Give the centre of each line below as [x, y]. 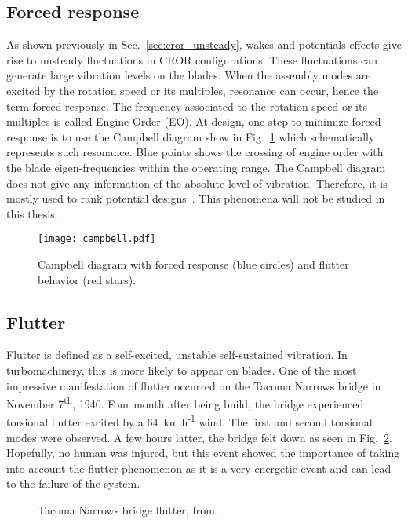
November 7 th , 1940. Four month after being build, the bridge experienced [185, 402]
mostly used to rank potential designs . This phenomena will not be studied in [196, 198]
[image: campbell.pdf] [97, 239]
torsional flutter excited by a [75, 422]
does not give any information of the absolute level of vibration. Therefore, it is [197, 183]
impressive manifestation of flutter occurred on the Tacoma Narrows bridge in [194, 385]
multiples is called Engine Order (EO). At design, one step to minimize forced [194, 121]
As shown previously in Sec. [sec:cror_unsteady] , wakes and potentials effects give [204, 44]
